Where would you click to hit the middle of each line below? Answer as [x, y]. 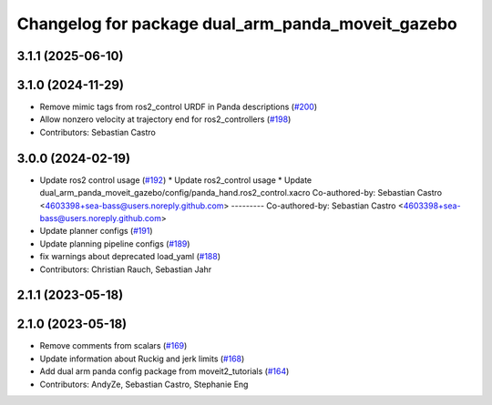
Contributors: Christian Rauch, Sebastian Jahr [126, 269]
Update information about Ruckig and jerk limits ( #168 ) [142, 359]
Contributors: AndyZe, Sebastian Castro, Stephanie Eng [144, 384]
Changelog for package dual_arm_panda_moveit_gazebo [237, 24]
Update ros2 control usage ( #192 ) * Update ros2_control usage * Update [176, 180]
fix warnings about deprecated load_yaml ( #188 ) [130, 257]
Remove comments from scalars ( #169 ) [113, 346]
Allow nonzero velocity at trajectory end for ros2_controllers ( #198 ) [165, 119]
